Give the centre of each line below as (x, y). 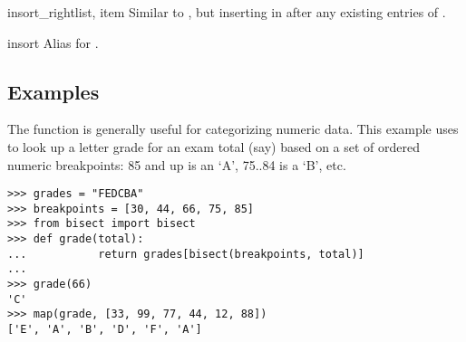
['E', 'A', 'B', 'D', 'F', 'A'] (105, 330)
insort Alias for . (53, 42)
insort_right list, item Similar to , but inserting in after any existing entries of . (227, 12)
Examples (53, 91)
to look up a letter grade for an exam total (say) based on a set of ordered (214, 146)
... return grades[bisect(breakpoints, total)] (186, 254)
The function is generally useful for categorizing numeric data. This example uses (233, 129)
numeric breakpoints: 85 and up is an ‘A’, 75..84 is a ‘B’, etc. (177, 164)
